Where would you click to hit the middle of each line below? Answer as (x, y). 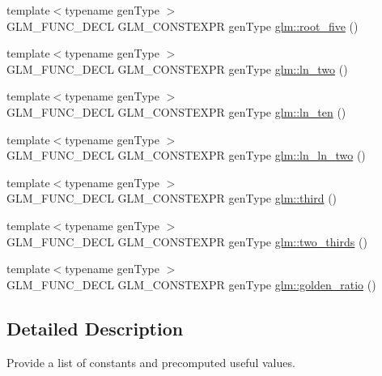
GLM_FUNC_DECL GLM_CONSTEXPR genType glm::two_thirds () (187, 241)
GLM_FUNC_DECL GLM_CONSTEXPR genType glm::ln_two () (177, 68)
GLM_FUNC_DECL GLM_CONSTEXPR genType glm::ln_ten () (176, 111)
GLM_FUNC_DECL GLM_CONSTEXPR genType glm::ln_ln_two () (186, 155)
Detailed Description (95, 328)
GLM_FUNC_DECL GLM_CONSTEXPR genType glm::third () (172, 198)
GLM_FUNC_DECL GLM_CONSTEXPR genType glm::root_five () (183, 26)
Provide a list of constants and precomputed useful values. (151, 362)
